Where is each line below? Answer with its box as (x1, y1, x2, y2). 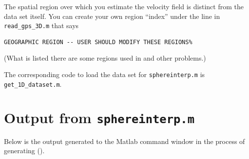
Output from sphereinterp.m (4, 107, 194, 127)
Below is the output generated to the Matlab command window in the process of (4, 136, 245, 146)
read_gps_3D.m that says (4, 20, 79, 31)
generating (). (4, 145, 45, 156)
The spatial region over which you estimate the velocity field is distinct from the (4, 1, 244, 11)
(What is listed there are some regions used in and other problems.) (4, 53, 206, 63)
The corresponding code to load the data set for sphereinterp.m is (4, 69, 205, 79)
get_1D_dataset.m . (4, 79, 62, 89)
